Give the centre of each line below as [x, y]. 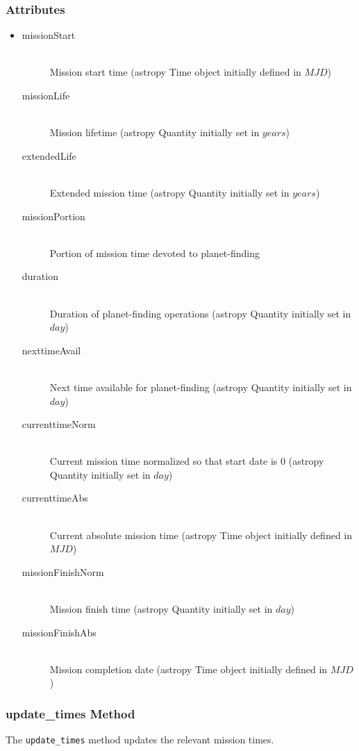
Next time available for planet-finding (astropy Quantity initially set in [201, 387]
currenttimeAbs [55, 498]
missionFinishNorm [63, 571]
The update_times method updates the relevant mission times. [140, 740]
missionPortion [53, 216]
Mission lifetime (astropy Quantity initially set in [155, 132]
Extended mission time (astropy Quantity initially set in [169, 192]
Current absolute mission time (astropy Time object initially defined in [201, 535]
